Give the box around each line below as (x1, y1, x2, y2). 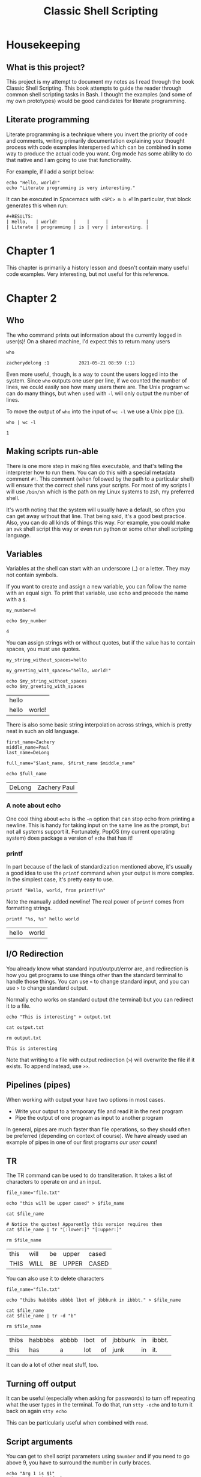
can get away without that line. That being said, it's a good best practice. (6, 512, 187, 519)
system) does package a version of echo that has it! (6, 834, 133, 842)
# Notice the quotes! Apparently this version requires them (6, 1222, 163, 1228)
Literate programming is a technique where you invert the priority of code (6, 131, 188, 138)
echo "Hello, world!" (6, 180, 61, 186)
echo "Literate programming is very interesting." (6, 185, 136, 191)
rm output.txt (6, 1035, 42, 1041)
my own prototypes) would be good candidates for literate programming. (6, 98, 187, 104)
